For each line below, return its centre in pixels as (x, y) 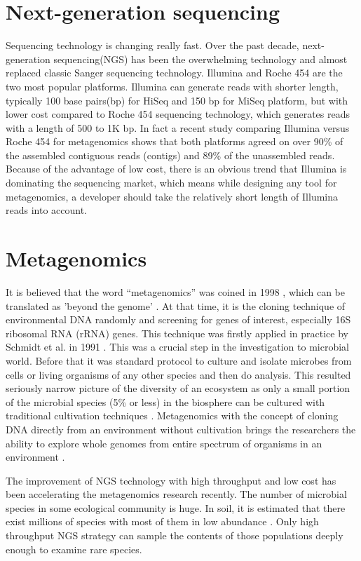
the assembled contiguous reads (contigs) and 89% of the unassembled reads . (170, 155)
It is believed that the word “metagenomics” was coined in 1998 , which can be (175, 291)
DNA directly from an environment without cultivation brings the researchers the (181, 429)
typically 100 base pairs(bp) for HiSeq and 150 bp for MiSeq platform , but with (177, 100)
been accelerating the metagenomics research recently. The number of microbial (176, 494)
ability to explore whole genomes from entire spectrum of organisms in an (164, 443)
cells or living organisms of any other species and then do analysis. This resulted (178, 374)
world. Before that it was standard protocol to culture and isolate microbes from (179, 360)
